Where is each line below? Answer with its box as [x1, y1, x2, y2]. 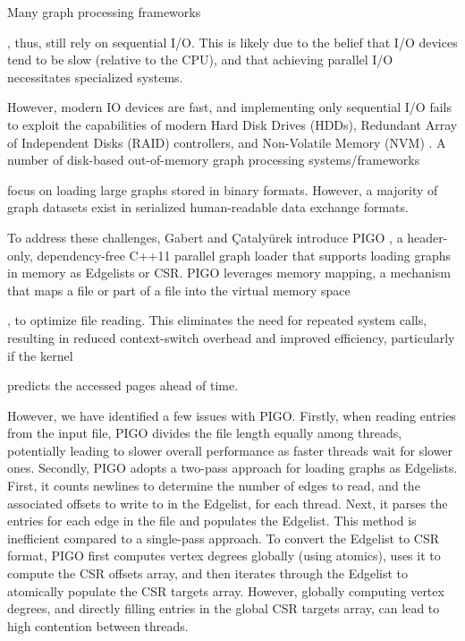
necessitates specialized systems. [7, 67, 183, 86]
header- [407, 227, 448, 246]
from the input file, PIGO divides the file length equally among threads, [7, 423, 402, 442]
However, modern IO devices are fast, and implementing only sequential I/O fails [7, 98, 452, 116]
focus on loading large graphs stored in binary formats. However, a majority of [7, 180, 438, 199]
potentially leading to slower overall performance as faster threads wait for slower [7, 440, 453, 459]
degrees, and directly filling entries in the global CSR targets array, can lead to [7, 599, 440, 618]
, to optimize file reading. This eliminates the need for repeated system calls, [7, 311, 427, 329]
